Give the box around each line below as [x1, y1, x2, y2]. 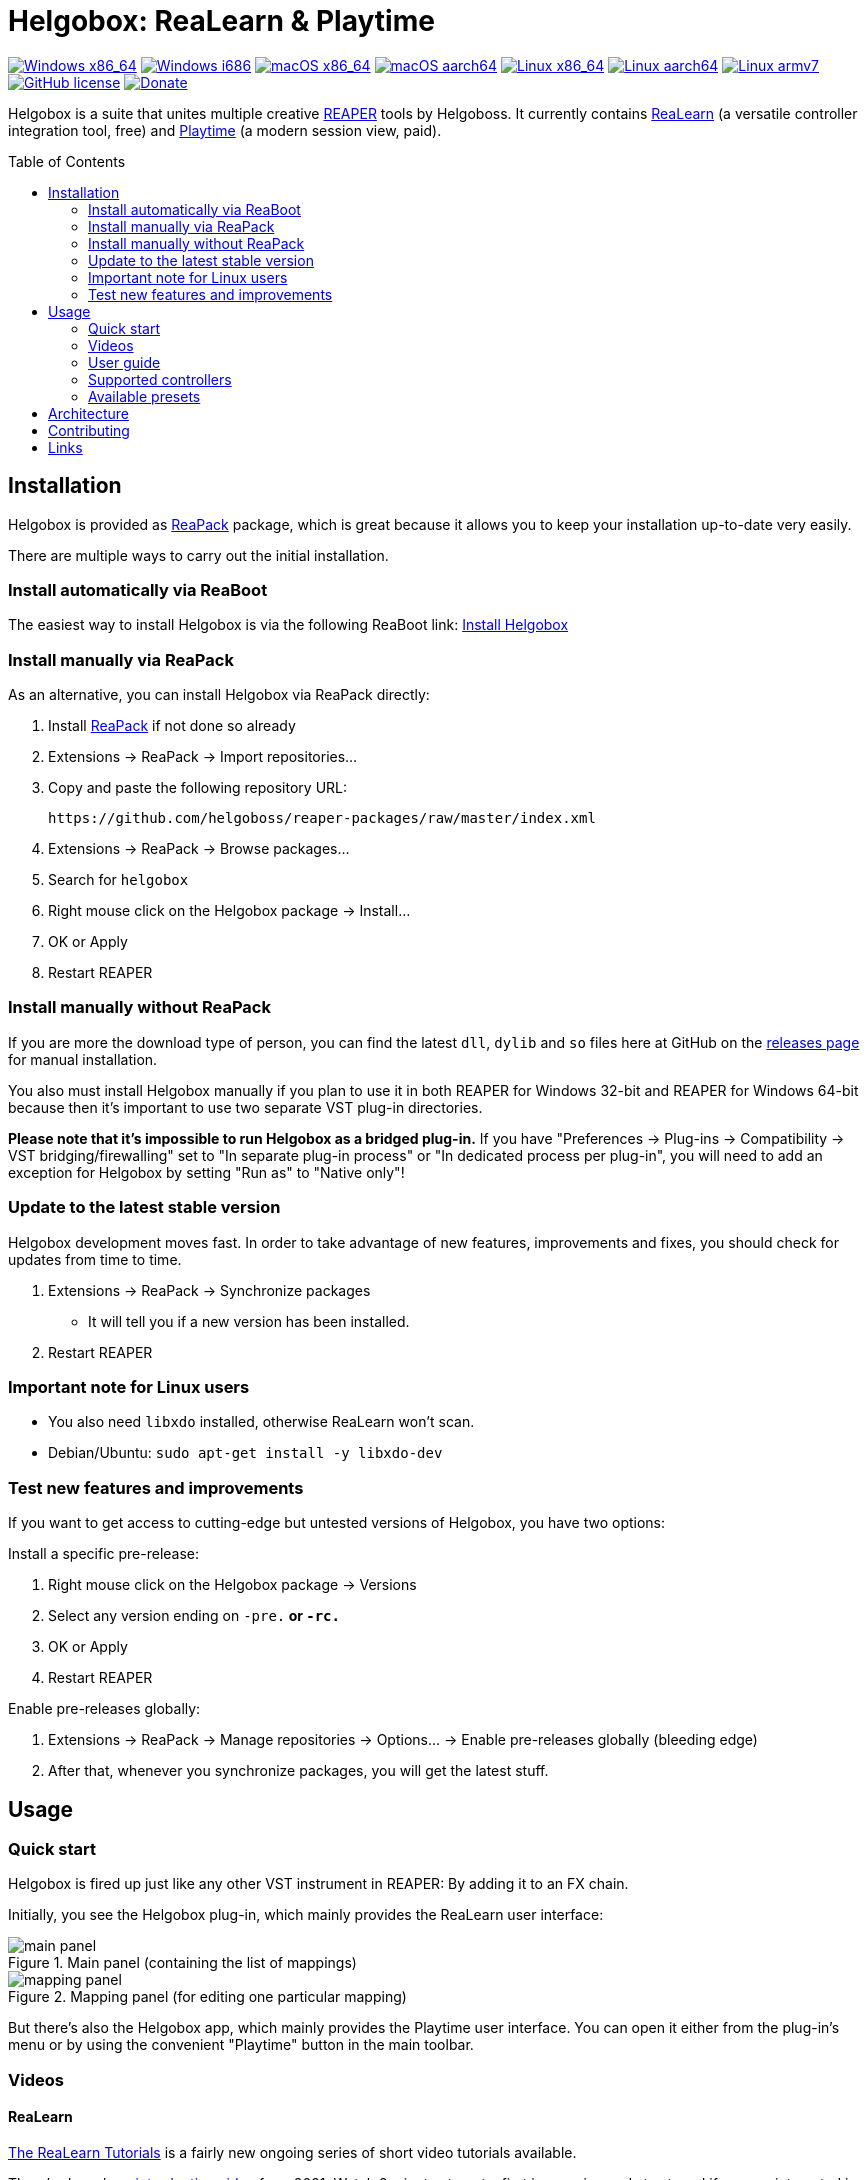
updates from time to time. [8, 1250, 182, 1268]
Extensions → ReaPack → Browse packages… [48, 840, 350, 858]
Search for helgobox [48, 871, 189, 889]
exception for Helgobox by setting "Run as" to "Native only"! [8, 1163, 405, 1181]
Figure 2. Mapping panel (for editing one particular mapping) [8, 1988, 407, 2006]
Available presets [88, 387, 201, 405]
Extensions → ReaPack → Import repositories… [48, 748, 358, 766]
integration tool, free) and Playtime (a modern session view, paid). [8, 121, 442, 139]
